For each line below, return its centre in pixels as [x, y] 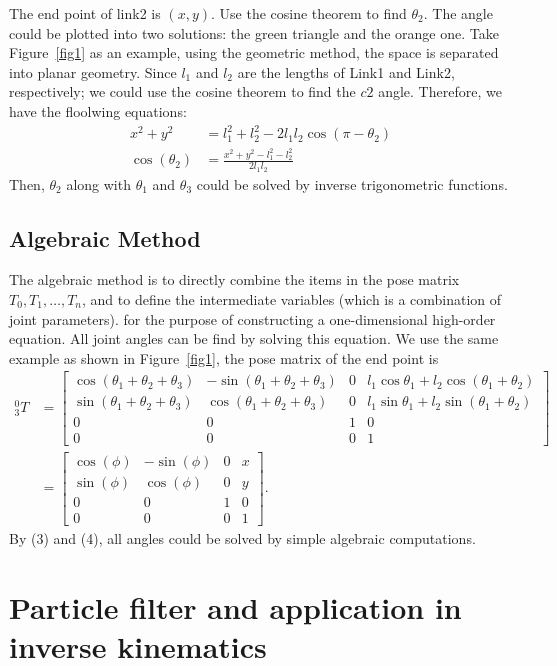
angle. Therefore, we [440, 91]
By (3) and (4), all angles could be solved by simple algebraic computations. [242, 537]
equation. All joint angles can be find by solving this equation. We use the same [254, 338]
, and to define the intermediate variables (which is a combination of [292, 299]
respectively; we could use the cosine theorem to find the [182, 91]
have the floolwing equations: [98, 110]
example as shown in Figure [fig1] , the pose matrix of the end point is [224, 357]
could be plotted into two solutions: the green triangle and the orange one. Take [254, 32]
